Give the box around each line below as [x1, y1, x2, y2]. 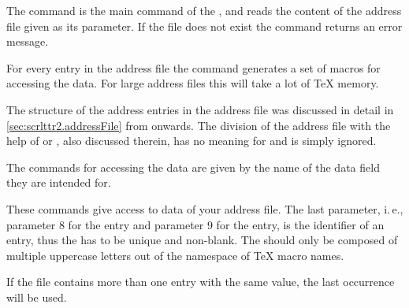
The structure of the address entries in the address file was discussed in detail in [6, 101, 394, 117]
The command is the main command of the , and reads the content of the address [6, 2, 402, 18]
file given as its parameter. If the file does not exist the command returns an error [6, 17, 403, 34]
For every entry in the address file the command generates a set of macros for [6, 59, 381, 76]
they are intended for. [6, 174, 111, 191]
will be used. [6, 288, 67, 305]
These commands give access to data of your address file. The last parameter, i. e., [6, 200, 403, 217]
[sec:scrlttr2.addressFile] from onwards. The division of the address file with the [6, 117, 391, 133]
